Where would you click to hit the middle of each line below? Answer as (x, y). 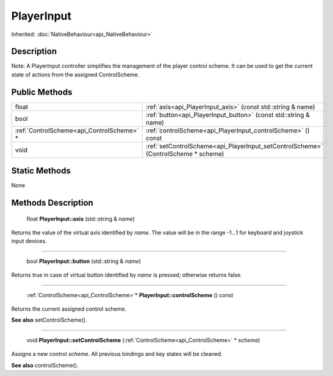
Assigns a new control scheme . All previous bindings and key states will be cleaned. (117, 354)
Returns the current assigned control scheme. (69, 309)
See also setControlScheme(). (49, 320)
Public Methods (42, 92)
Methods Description (52, 203)
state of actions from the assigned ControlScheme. (75, 74)
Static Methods (41, 171)
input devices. (29, 241)
